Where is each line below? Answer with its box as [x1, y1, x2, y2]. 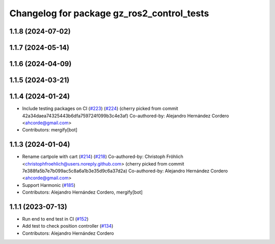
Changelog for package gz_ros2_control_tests [9, 8, 209, 19]
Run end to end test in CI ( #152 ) [22, 216, 89, 222]
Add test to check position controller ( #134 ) [22, 223, 114, 229]
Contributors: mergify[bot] [22, 127, 77, 133]
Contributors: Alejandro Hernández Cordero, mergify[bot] [22, 189, 143, 196]
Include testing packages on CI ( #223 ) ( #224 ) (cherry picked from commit [22, 105, 178, 112]
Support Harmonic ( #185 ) [22, 182, 76, 188]
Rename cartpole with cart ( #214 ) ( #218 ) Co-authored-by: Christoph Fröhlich [22, 153, 183, 160]
